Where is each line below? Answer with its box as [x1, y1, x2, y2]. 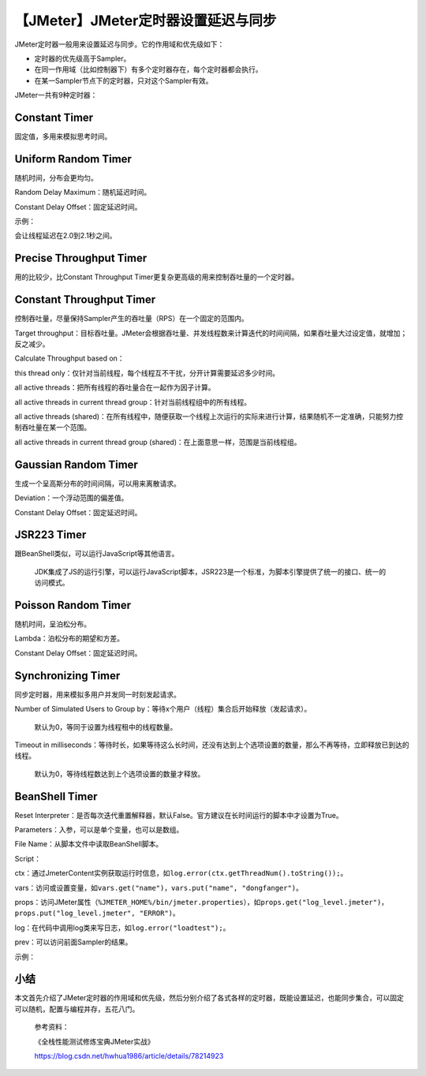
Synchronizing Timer [14, 669, 121, 682]
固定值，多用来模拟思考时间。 [14, 132, 112, 141]
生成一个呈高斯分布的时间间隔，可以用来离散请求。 [14, 478, 181, 488]
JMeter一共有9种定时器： [14, 91, 98, 100]
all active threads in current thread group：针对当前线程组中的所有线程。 [14, 397, 252, 406]
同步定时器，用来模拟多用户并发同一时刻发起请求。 [14, 689, 181, 699]
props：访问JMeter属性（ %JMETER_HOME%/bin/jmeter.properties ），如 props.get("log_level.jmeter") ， [14, 897, 389, 906]
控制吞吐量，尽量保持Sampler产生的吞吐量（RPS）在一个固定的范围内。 [14, 314, 248, 323]
